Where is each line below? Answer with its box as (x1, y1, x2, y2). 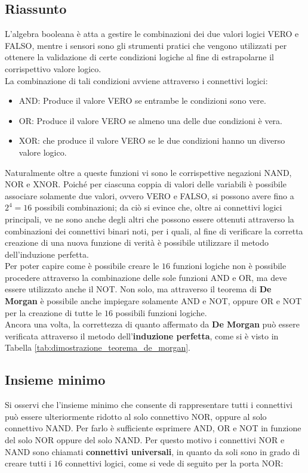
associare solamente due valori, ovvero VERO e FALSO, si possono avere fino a (5, 189, 294, 202)
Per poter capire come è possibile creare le (5, 259, 159, 272)
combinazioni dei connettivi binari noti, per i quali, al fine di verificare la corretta (5, 224, 303, 237)
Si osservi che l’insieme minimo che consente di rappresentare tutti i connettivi (5, 398, 292, 411)
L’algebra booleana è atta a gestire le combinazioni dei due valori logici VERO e (5, 27, 299, 40)
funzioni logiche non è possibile (173, 259, 287, 272)
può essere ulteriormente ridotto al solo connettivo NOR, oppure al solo (5, 410, 267, 422)
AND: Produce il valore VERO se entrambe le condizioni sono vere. (19, 94, 266, 107)
